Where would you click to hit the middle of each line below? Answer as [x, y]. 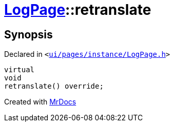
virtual [20, 70]
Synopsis [28, 34]
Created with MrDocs [40, 102]
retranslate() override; [54, 86]
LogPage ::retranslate [78, 10]
